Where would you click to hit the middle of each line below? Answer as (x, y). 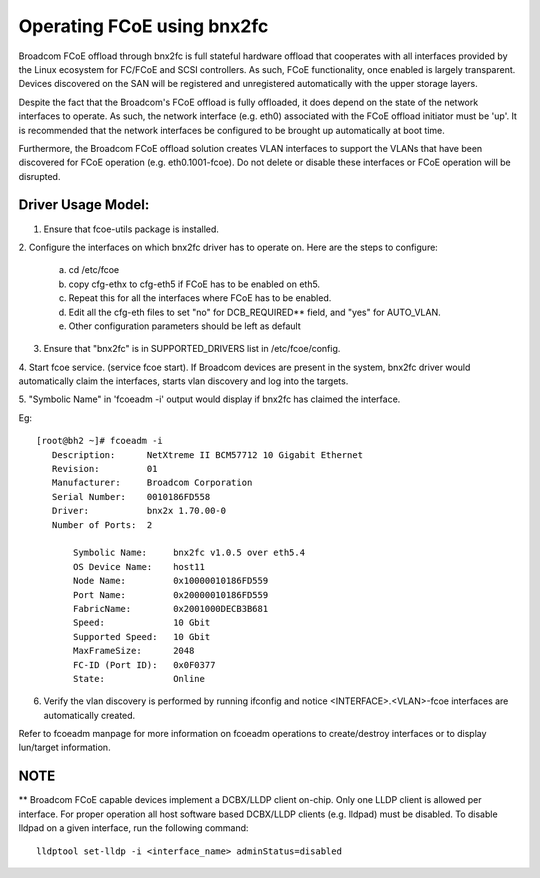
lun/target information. (64, 747)
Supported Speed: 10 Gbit (142, 636)
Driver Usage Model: (84, 205)
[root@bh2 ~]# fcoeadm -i (100, 441)
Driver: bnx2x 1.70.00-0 (139, 511)
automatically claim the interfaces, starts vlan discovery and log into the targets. (183, 381)
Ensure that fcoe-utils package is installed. (131, 229)
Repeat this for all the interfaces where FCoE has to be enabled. (200, 298)
